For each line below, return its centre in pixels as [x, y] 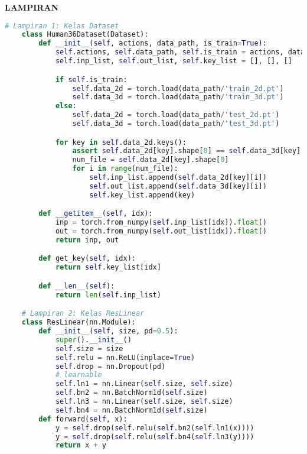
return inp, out [87, 240]
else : [66, 106]
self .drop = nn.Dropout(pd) [110, 366]
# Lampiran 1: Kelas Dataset [62, 26]
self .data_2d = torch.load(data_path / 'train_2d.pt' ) [178, 88]
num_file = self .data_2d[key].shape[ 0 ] [151, 160]
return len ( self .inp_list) [108, 295]
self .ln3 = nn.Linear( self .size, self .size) [144, 402]
